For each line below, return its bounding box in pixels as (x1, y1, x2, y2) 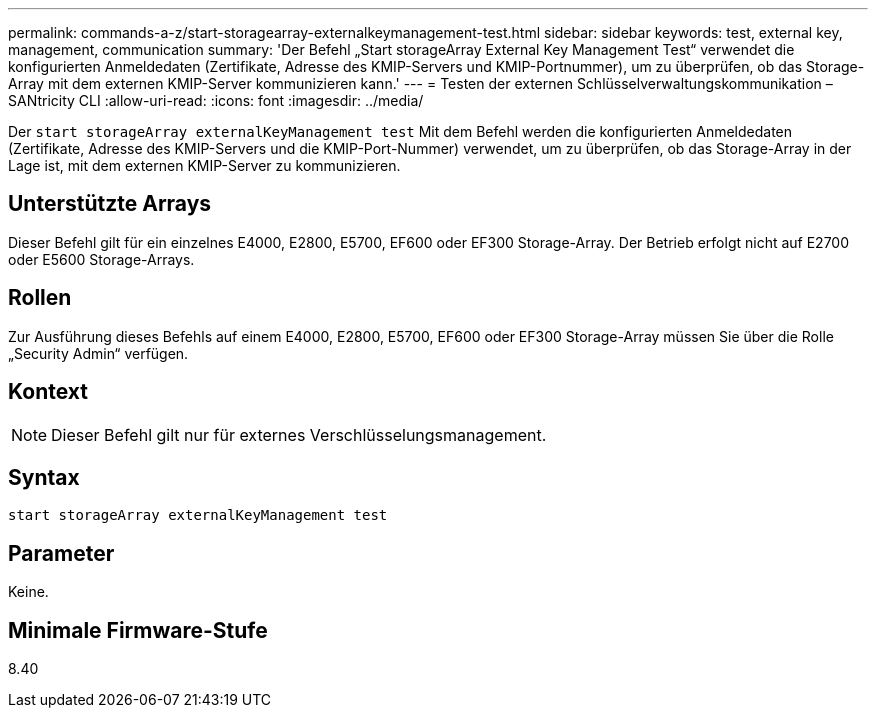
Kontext (8, 379, 88, 405)
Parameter (8, 540, 115, 566)
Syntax (8, 464, 80, 490)
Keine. (8, 583, 49, 601)
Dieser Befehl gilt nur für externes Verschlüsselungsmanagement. (51, 424, 547, 445)
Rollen (8, 285, 72, 311)
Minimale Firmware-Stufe (8, 617, 268, 643)
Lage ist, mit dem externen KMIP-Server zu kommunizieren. (8, 157, 401, 174)
